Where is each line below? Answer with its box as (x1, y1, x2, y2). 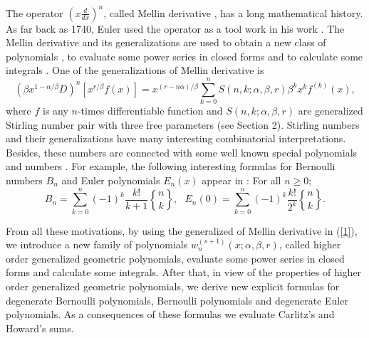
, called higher (279, 237, 341, 252)
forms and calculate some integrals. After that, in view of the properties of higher (6, 265, 362, 280)
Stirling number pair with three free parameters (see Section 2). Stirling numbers (6, 117, 360, 132)
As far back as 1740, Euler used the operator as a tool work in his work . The (6, 21, 345, 36)
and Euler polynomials (61, 172, 160, 187)
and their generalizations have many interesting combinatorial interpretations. (6, 131, 346, 146)
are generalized (298, 103, 363, 117)
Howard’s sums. (6, 320, 74, 335)
